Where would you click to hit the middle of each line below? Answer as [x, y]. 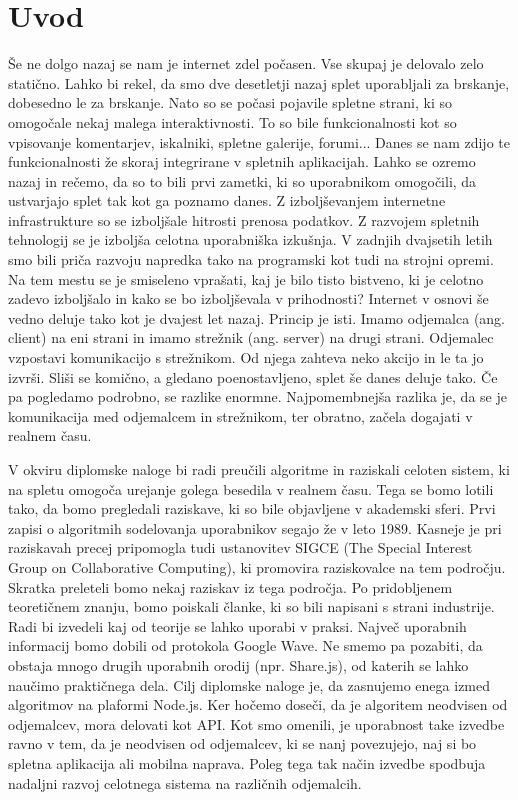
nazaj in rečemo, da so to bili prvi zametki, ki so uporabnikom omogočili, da [242, 180]
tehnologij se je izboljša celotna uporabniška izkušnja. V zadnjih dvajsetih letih [250, 239]
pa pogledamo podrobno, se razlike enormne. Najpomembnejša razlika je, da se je [257, 396]
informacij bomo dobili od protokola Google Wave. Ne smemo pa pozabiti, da [245, 645]
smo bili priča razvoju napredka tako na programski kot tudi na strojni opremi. [251, 259]
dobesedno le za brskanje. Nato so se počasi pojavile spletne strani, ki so [230, 102]
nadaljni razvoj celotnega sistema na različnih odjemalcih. [185, 782]
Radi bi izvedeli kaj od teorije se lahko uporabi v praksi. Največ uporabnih [237, 625]
